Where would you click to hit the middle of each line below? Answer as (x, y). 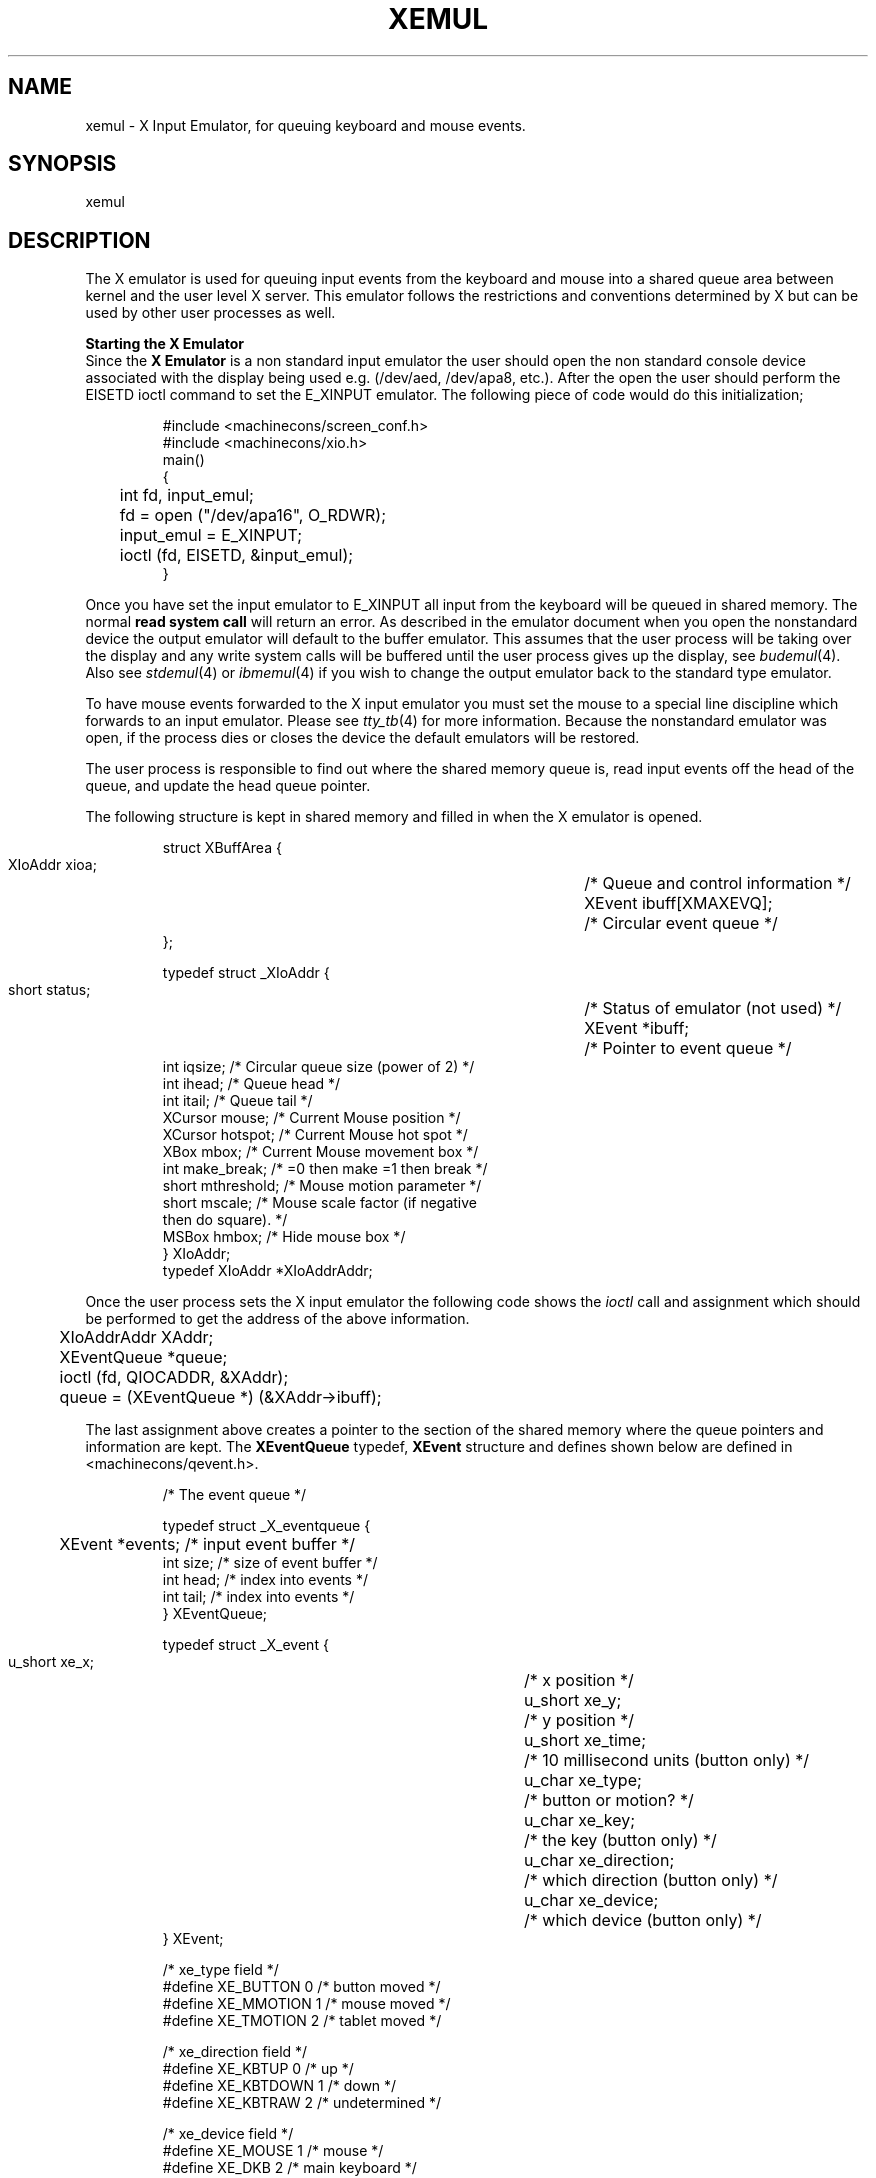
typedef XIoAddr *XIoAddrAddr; (267, 1271)
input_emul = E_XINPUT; (211, 535)
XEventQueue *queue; (143, 1357)
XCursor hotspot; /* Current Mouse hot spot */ (315, 1135)
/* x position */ (579, 1680)
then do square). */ (225, 1220)
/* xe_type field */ (220, 1970)
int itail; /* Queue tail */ (237, 1101)
